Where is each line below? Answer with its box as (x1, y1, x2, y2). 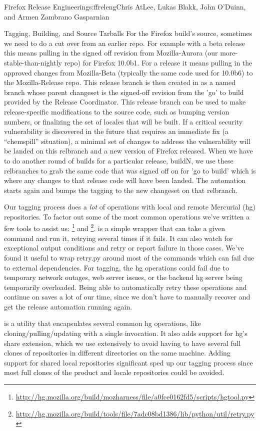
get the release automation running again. (4, 301, 132, 311)
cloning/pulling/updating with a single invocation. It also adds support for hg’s (4, 328, 247, 338)
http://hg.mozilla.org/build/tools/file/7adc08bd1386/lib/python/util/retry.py (15, 408, 254, 418)
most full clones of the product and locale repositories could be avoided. (4, 367, 224, 377)
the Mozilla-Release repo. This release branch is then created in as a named (4, 77, 236, 87)
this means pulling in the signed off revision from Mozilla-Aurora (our (4, 47, 218, 58)
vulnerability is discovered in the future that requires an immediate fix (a (4, 126, 228, 136)
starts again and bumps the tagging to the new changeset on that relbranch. (4, 184, 238, 195)
